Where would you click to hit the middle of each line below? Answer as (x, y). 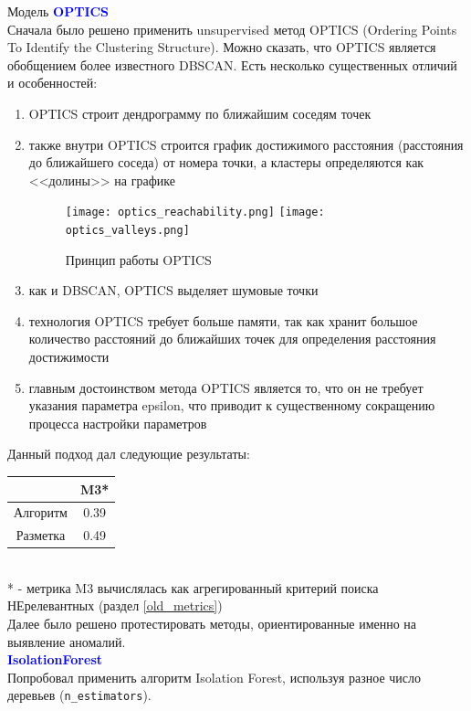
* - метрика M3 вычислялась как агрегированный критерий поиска (193, 587)
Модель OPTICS (58, 11)
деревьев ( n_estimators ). (79, 695)
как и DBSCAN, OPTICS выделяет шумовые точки (173, 290)
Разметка (41, 535)
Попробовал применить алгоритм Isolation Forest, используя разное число (215, 677)
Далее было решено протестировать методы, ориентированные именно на (212, 624)
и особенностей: (52, 83)
